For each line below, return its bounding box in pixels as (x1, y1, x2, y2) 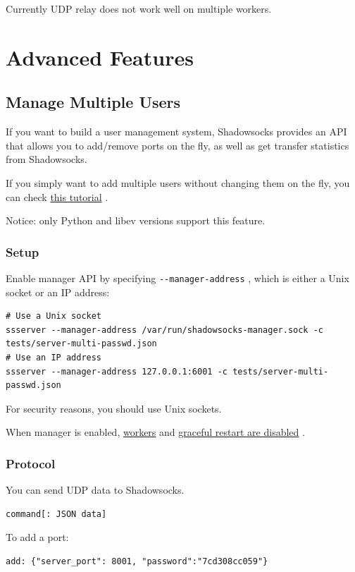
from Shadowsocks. (6, 152, 87, 166)
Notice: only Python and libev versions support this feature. (6, 213, 266, 228)
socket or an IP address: (6, 284, 110, 299)
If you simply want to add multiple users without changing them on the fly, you (6, 175, 350, 190)
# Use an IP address (6, 352, 102, 363)
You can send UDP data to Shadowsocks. (6, 482, 185, 497)
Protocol (6, 454, 56, 472)
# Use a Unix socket (6, 311, 102, 322)
